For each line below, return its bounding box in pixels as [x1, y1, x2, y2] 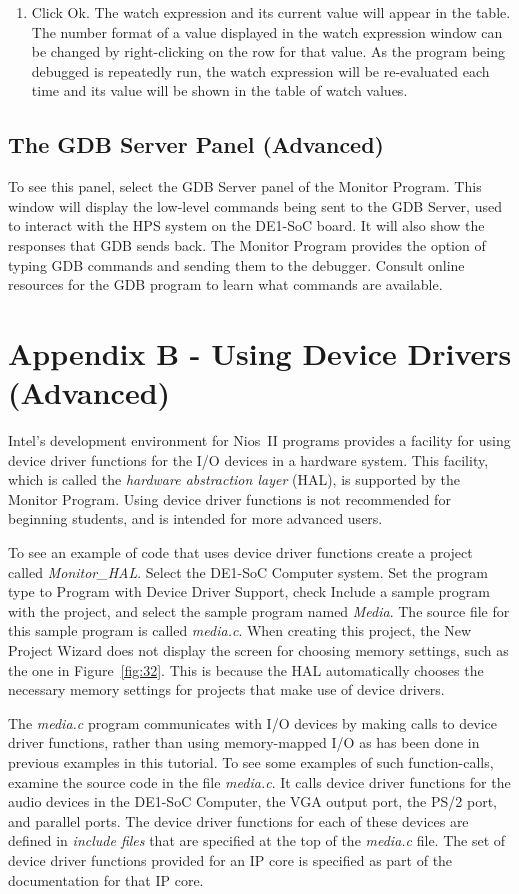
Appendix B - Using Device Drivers [8, 332, 512, 373]
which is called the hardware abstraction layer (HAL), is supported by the [8, 469, 460, 490]
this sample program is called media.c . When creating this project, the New [8, 620, 472, 641]
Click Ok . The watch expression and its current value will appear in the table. [31, 2, 511, 22]
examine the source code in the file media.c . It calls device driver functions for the [8, 771, 511, 792]
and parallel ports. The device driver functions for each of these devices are [8, 810, 469, 831]
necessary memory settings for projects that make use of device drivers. [8, 679, 445, 700]
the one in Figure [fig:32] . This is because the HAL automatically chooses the [8, 659, 484, 680]
